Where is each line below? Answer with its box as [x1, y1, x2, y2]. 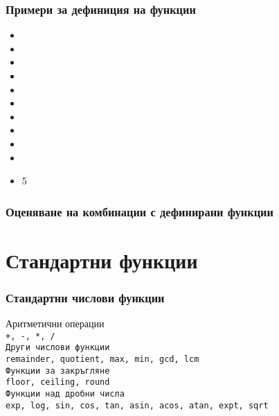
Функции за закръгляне [6, 365, 110, 376]
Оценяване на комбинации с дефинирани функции [6, 202, 273, 220]
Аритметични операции [6, 316, 105, 331]
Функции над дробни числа [6, 389, 125, 399]
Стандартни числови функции [6, 288, 165, 306]
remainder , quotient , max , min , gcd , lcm [6, 354, 199, 365]
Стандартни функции [6, 245, 198, 274]
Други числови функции [6, 343, 110, 353]
